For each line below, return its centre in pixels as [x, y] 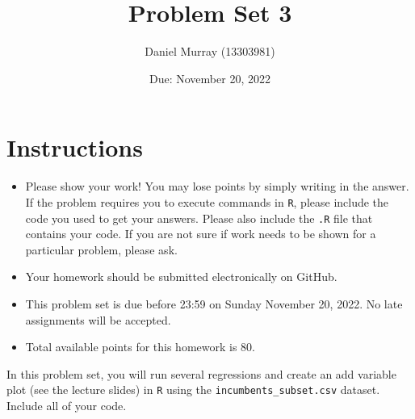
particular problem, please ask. [101, 249]
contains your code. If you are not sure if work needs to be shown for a [201, 234]
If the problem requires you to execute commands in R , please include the [207, 201]
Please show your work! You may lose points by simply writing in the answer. [217, 186]
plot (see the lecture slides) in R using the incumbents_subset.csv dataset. [193, 390]
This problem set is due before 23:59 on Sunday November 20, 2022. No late [214, 303]
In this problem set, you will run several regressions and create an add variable [201, 373]
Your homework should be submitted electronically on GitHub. [181, 277]
